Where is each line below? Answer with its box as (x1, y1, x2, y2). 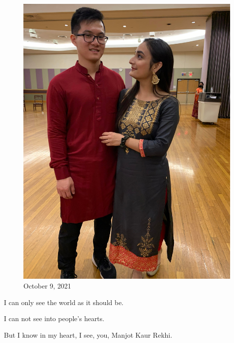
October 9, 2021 (23, 280, 71, 290)
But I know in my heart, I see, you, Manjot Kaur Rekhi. (4, 329, 173, 340)
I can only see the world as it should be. (4, 297, 124, 307)
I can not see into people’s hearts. (4, 313, 104, 324)
